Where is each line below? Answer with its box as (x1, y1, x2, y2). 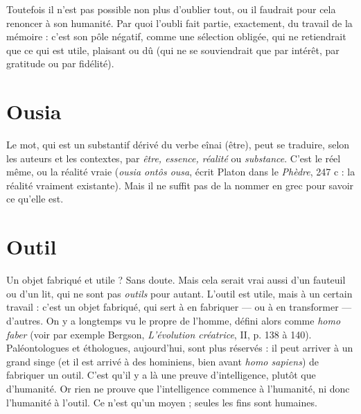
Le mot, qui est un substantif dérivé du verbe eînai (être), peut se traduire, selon (6, 137, 350, 152)
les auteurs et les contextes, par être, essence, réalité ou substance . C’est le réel (6, 150, 341, 165)
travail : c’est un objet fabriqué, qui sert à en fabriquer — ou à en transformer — (6, 300, 352, 314)
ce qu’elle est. (6, 191, 64, 206)
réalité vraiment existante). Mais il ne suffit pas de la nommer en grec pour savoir (6, 178, 354, 192)
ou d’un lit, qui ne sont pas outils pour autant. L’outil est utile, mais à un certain (6, 286, 353, 300)
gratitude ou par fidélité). (6, 56, 114, 71)
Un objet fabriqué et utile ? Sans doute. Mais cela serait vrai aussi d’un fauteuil (6, 273, 346, 287)
